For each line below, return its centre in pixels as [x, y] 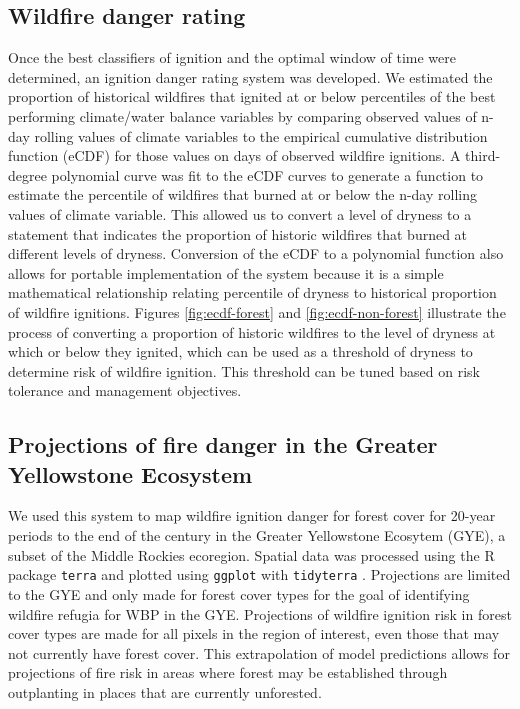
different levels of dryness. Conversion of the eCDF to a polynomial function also [256, 253]
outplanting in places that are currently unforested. [165, 691]
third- [483, 155]
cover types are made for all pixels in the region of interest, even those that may [254, 633]
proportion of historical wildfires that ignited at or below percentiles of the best [252, 96]
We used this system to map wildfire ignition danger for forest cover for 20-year [252, 515]
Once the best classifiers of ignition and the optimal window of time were [232, 57]
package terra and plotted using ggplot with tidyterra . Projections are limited [259, 574]
